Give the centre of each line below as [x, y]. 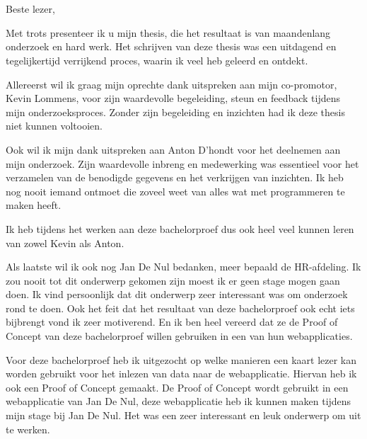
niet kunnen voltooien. [54, 126]
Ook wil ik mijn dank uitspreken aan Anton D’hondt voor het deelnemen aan [173, 149]
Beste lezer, [30, 9]
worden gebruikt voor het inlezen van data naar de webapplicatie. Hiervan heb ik [181, 374]
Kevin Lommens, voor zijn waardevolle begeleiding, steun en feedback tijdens [173, 98]
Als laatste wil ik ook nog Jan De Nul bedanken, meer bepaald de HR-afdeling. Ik [183, 267]
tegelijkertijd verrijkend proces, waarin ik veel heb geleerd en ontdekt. [157, 60]
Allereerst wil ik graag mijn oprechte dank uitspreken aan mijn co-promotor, [171, 84]
